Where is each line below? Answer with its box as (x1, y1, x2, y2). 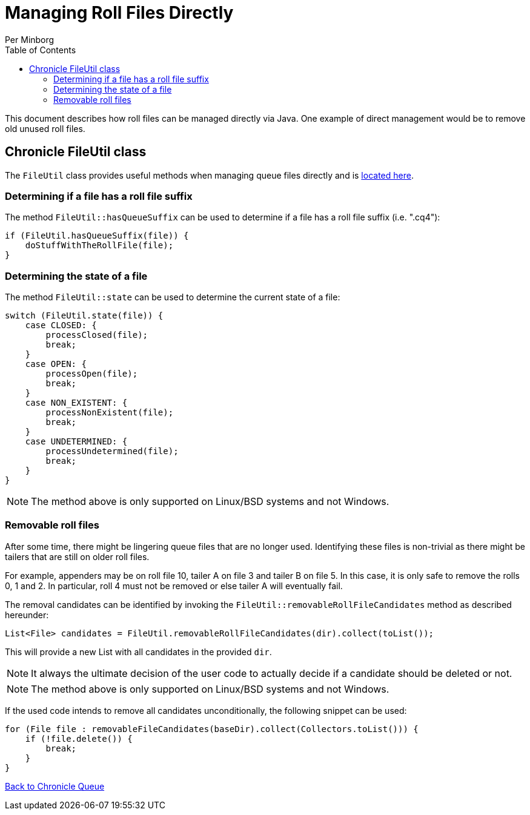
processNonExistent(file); (45, 407, 174, 418)
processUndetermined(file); (45, 446, 179, 457)
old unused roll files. (5, 123, 85, 134)
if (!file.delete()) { (25, 733, 133, 744)
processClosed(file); (45, 330, 148, 340)
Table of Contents (5, 44, 76, 55)
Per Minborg (5, 34, 55, 45)
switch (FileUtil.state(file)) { (5, 311, 164, 321)
